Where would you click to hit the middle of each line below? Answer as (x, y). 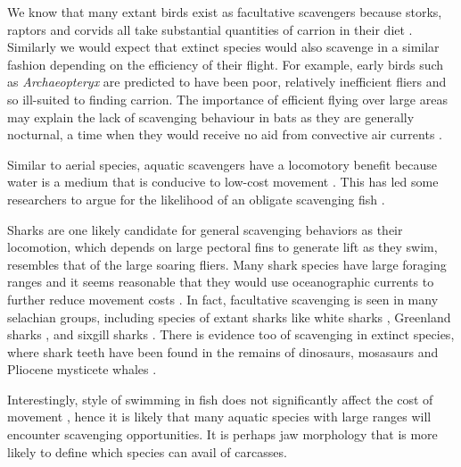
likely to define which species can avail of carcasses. (147, 451)
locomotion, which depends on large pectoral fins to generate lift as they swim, (222, 247)
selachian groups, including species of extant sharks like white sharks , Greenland (229, 317)
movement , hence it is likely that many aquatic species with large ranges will (219, 417)
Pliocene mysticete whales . (82, 369)
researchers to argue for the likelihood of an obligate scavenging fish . (196, 199)
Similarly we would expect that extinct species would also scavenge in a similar (223, 47)
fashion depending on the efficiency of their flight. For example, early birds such (226, 64)
